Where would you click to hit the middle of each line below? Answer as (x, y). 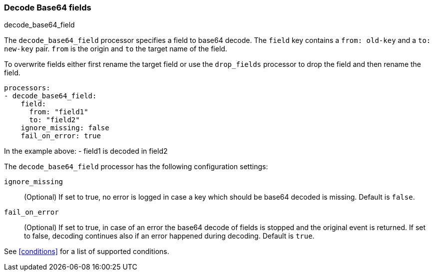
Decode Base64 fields (48, 7)
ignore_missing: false (65, 128)
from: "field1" (59, 112)
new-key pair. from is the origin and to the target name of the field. (116, 49)
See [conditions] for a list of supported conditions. (87, 252)
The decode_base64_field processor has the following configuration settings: (136, 167)
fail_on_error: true (61, 136)
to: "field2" (54, 120)
